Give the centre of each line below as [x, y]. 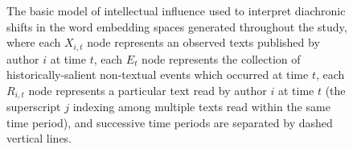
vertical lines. [39, 138]
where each [34, 42]
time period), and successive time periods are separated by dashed [170, 122]
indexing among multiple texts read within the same [201, 107]
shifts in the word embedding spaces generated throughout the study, [177, 26]
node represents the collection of [221, 58]
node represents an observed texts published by [203, 42]
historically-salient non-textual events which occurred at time [158, 74]
